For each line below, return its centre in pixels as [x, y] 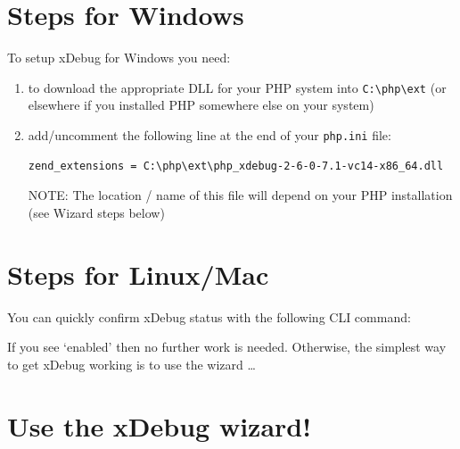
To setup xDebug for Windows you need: [119, 58]
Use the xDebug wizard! [160, 425]
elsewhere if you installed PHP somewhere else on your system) [201, 105]
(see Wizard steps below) [96, 212]
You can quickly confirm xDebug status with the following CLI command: [209, 316]
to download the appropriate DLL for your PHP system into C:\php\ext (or [237, 87]
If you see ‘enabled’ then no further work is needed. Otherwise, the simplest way [227, 347]
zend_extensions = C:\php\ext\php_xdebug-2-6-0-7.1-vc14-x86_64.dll [236, 166]
